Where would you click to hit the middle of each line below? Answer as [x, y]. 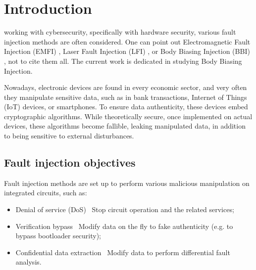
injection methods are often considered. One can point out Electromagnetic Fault [127, 41]
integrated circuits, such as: [46, 193]
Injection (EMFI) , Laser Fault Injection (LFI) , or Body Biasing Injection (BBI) [127, 51]
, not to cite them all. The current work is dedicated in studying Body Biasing [123, 61]
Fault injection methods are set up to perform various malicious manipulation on [127, 183]
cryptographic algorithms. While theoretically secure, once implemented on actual [128, 116]
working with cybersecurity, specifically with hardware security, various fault [120, 32]
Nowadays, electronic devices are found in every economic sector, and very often [126, 87]
